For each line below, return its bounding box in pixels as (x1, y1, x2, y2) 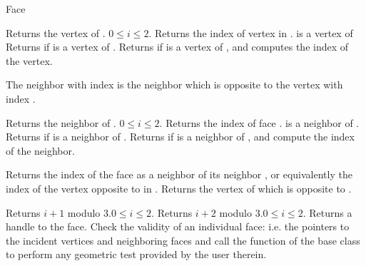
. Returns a (303, 205, 352, 220)
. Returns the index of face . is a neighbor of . (159, 115, 360, 130)
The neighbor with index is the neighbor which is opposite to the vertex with (6, 77, 343, 92)
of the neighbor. (6, 143, 75, 158)
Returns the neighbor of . (6, 115, 116, 130)
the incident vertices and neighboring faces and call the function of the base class (6, 232, 360, 247)
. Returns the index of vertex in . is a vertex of (148, 25, 353, 40)
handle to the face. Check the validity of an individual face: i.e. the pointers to (6, 219, 350, 234)
